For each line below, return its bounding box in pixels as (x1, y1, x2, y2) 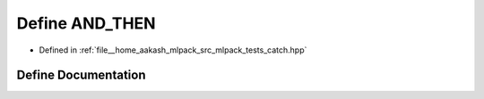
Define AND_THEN (16, 13, 156, 33)
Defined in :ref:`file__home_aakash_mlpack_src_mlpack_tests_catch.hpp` (39, 45, 307, 55)
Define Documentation (16, 68, 146, 83)
